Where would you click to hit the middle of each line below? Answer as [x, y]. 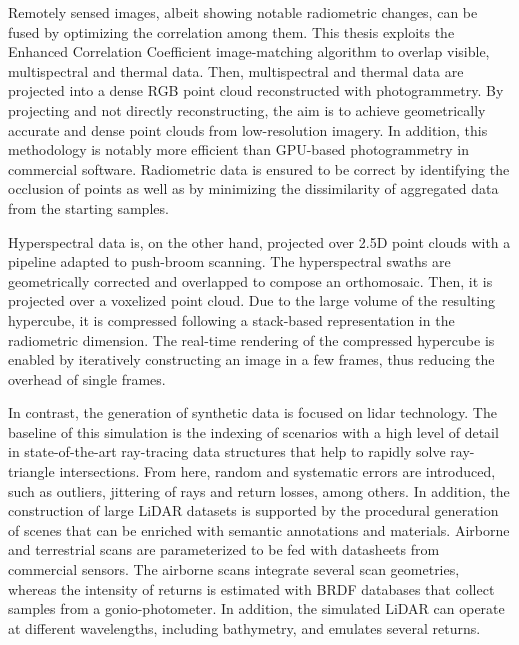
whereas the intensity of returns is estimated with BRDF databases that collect [251, 588]
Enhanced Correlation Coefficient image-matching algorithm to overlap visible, [249, 51]
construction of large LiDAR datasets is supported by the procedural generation [253, 510]
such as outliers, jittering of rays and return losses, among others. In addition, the [259, 490]
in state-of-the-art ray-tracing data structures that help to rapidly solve [227, 451]
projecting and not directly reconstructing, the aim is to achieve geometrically [247, 109]
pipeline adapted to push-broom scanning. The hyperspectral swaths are [229, 261]
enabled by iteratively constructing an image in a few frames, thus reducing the [251, 359]
